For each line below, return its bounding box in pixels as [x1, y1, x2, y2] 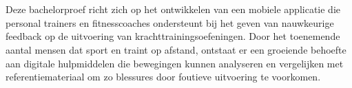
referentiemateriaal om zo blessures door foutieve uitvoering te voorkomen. [6, 69, 321, 84]
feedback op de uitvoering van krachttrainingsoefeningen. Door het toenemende [6, 29, 340, 43]
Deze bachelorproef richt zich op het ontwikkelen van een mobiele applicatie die [6, 2, 340, 16]
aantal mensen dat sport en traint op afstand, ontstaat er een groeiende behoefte [6, 42, 346, 56]
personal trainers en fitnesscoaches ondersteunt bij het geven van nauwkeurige [6, 15, 334, 30]
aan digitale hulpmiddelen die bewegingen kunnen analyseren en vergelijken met [6, 56, 344, 70]
